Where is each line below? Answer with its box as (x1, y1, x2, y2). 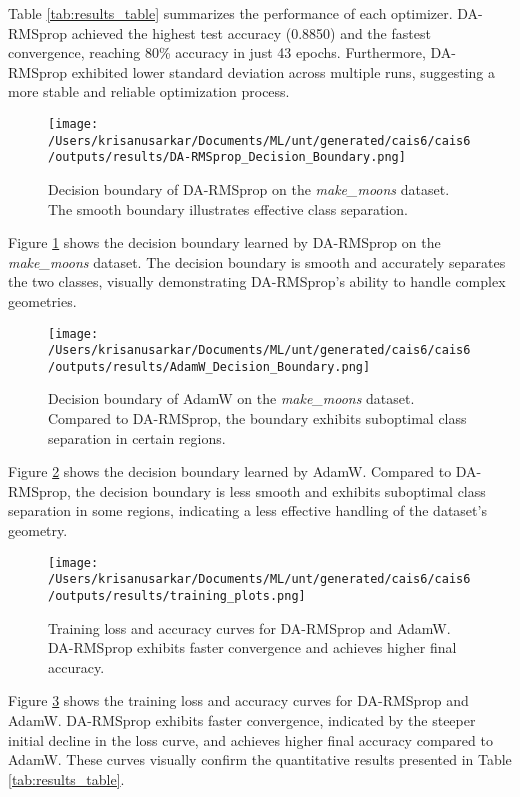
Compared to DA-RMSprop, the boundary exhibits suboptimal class (48, 408, 467, 429)
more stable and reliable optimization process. (8, 81, 290, 102)
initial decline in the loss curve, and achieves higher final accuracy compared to (8, 729, 493, 750)
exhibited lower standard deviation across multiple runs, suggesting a (71, 61, 496, 82)
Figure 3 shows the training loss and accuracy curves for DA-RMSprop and (8, 690, 469, 711)
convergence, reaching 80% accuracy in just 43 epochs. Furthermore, (8, 42, 426, 63)
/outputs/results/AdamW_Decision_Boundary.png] (48, 359, 371, 374)
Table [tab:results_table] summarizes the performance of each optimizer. (8, 3, 453, 23)
